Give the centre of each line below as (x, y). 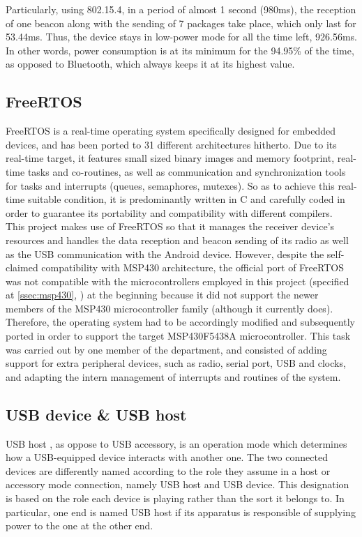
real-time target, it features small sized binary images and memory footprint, (170, 158)
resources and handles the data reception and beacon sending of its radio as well (177, 240)
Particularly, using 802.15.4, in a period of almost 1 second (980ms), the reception (181, 9)
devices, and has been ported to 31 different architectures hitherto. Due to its (171, 144)
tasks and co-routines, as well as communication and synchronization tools (187, 171)
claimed (22, 267)
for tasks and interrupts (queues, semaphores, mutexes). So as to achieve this (170, 185)
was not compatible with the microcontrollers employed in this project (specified (178, 281)
